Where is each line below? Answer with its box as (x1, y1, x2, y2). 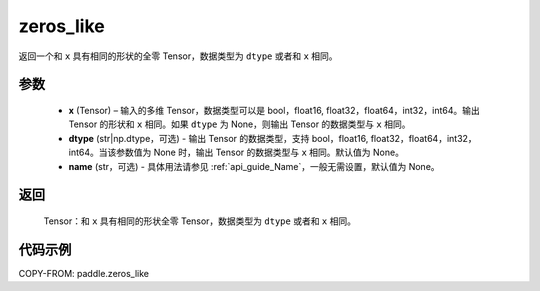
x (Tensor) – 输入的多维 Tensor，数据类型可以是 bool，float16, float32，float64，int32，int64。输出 (68, 104, 480, 116)
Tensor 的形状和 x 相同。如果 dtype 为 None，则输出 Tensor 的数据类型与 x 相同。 (68, 118, 411, 130)
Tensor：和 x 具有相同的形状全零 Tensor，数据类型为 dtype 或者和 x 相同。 (43, 215, 357, 227)
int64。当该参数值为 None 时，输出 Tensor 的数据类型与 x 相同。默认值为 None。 (68, 146, 405, 159)
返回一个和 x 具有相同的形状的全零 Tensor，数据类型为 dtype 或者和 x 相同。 (18, 50, 339, 62)
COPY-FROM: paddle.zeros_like (18, 267, 150, 279)
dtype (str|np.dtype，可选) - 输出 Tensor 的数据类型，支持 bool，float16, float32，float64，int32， (68, 132, 477, 144)
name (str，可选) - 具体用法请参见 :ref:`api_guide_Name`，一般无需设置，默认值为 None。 (68, 160, 440, 172)
